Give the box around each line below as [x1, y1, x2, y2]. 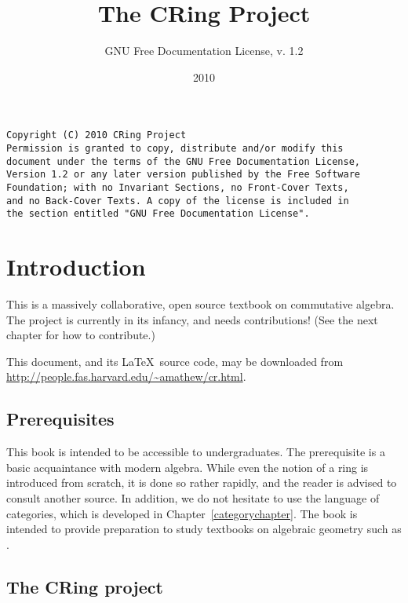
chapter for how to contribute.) [6, 327, 155, 343]
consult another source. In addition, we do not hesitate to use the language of [6, 489, 380, 506]
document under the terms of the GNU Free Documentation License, [6, 155, 361, 167]
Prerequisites [6, 407, 115, 431]
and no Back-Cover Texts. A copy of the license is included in [6, 195, 349, 206]
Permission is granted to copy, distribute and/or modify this [6, 142, 344, 154]
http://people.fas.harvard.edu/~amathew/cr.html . [6, 368, 246, 385]
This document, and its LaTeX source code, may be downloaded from [6, 353, 344, 369]
